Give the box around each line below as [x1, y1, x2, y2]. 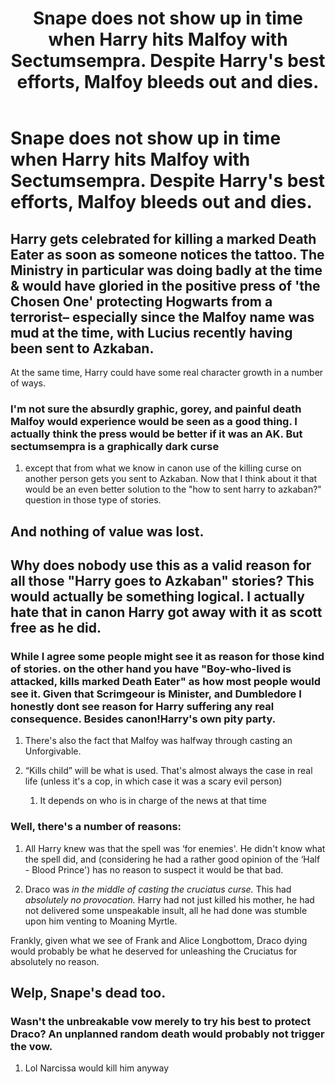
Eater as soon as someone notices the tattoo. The [10, 246, 325, 263]
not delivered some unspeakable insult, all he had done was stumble [24, 904, 308, 916]
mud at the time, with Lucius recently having [10, 324, 293, 341]
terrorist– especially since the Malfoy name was [10, 308, 315, 326]
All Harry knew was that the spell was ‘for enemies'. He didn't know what [24, 842, 326, 854]
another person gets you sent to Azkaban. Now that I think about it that [24, 473, 318, 485]
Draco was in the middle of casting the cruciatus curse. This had [24, 883, 292, 895]
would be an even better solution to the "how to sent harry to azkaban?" [24, 483, 322, 496]
